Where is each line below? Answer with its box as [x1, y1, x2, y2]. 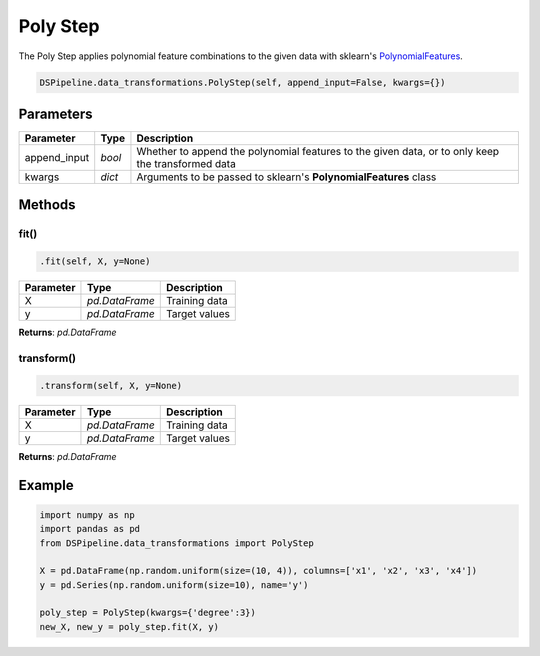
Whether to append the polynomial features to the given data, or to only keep [136, 145, 500, 159]
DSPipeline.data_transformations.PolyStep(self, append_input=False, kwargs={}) [39, 76, 446, 88]
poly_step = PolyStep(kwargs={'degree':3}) [39, 607, 257, 619]
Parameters [18, 105, 93, 122]
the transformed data [136, 157, 237, 171]
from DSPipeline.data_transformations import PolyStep [39, 537, 314, 549]
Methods [18, 196, 76, 214]
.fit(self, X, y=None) [39, 256, 151, 267]
